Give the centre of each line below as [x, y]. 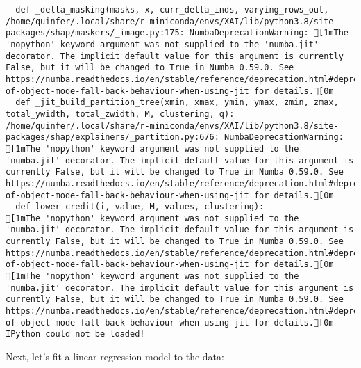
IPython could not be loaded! [75, 334]
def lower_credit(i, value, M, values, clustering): [140, 207]
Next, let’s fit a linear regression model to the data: [115, 357]
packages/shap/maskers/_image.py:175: [95, 33]
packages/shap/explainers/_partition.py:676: [112, 137]
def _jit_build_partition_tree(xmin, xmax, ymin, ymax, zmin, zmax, [177, 103]
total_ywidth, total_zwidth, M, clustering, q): [120, 114]
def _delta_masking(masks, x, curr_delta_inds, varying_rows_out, [172, 10]
